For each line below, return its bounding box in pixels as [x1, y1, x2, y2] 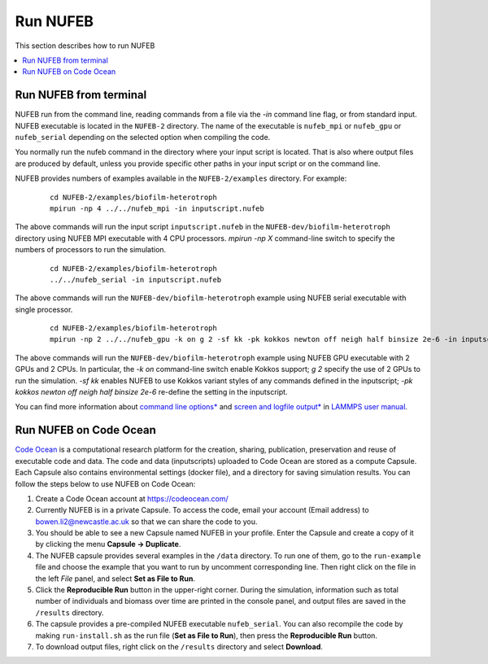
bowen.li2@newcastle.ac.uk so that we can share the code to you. [35, 517, 258, 526]
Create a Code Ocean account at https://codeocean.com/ [35, 493, 229, 504]
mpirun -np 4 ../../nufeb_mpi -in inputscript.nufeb [50, 203, 264, 213]
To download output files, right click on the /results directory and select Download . [35, 641, 323, 651]
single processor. [15, 304, 73, 314]
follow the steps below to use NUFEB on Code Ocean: [15, 478, 196, 488]
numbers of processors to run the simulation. [15, 245, 167, 255]
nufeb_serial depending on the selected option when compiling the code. [15, 133, 271, 142]
